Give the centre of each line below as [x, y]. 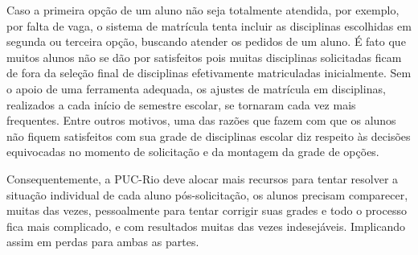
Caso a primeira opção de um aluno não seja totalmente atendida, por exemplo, [203, 10]
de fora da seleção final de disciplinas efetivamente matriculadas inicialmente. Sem [209, 73]
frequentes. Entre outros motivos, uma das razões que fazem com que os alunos [201, 120]
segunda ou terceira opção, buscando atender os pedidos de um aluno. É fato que [206, 41]
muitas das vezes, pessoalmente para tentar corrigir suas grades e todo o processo [207, 210]
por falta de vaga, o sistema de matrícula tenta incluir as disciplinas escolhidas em [209, 25]
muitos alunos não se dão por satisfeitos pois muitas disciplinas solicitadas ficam [204, 57]
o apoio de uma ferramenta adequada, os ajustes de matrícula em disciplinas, [196, 88]
